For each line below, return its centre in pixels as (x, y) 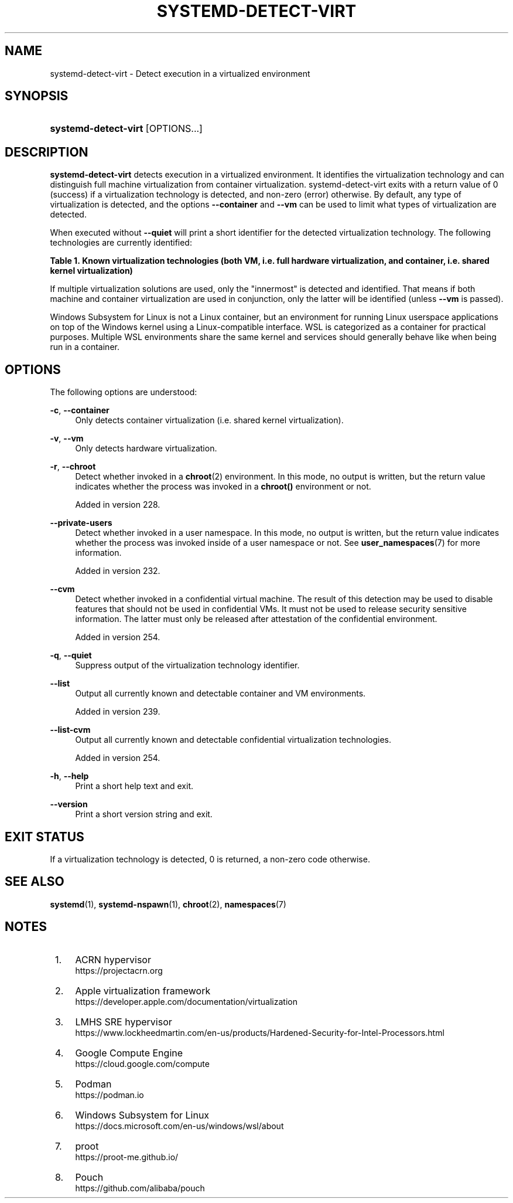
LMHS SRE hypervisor (124, 1022)
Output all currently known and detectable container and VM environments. (220, 694)
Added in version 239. (118, 712)
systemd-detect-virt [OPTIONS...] (126, 129)
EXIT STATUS (45, 837)
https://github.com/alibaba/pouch (140, 1188)
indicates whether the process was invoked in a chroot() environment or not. (223, 487)
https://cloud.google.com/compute (142, 1063)
